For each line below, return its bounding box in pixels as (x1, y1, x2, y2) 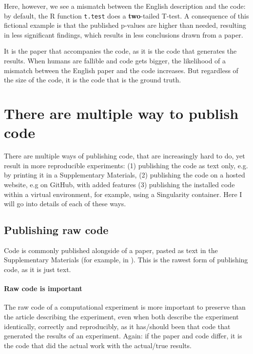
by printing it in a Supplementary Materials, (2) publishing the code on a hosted (4, 170, 245, 180)
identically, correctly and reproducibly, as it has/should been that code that (4, 321, 231, 331)
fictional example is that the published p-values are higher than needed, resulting (4, 20, 246, 30)
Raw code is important (4, 283, 82, 294)
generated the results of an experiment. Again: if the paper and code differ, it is (4, 331, 242, 341)
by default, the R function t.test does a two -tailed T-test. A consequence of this (4, 10, 249, 20)
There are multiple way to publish (4, 103, 239, 123)
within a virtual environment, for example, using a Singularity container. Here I (4, 189, 242, 199)
